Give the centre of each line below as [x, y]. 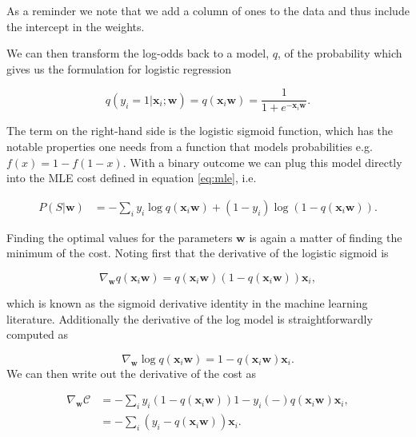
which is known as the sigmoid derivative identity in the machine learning [187, 303]
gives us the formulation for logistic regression [119, 68]
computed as [38, 334]
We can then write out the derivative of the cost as [132, 373]
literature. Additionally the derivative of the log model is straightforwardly [190, 318]
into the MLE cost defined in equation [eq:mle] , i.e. [132, 178]
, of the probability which [340, 53]
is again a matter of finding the [326, 237]
